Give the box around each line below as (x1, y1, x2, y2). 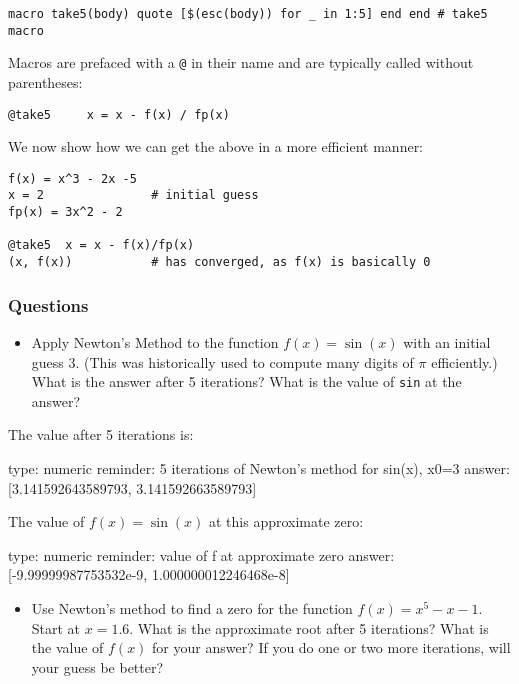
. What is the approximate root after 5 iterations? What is (129, 617, 489, 638)
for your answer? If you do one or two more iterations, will (152, 637, 511, 658)
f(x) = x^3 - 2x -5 (8, 171, 137, 186)
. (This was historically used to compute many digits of (75, 351, 414, 372)
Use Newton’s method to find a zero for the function (31, 597, 353, 618)
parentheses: (8, 71, 83, 92)
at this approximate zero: (209, 511, 364, 532)
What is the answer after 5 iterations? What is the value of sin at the (31, 371, 462, 392)
